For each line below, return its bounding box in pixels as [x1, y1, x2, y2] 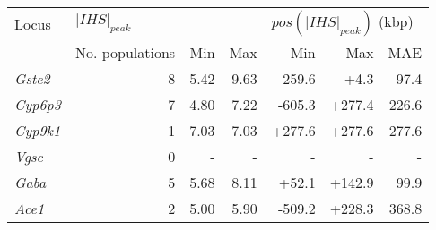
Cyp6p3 [14, 94, 61, 115]
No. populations [74, 42, 176, 63]
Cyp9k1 [14, 120, 61, 141]
